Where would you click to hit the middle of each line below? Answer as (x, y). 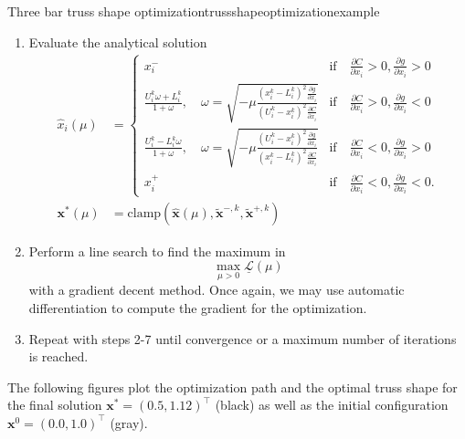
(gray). (129, 422)
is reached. (58, 356)
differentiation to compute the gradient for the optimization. (198, 307)
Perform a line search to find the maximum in (157, 251)
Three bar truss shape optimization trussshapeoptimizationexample (194, 11)
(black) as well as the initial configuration (332, 405)
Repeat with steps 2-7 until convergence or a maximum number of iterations (243, 338)
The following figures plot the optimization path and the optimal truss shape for (232, 387)
